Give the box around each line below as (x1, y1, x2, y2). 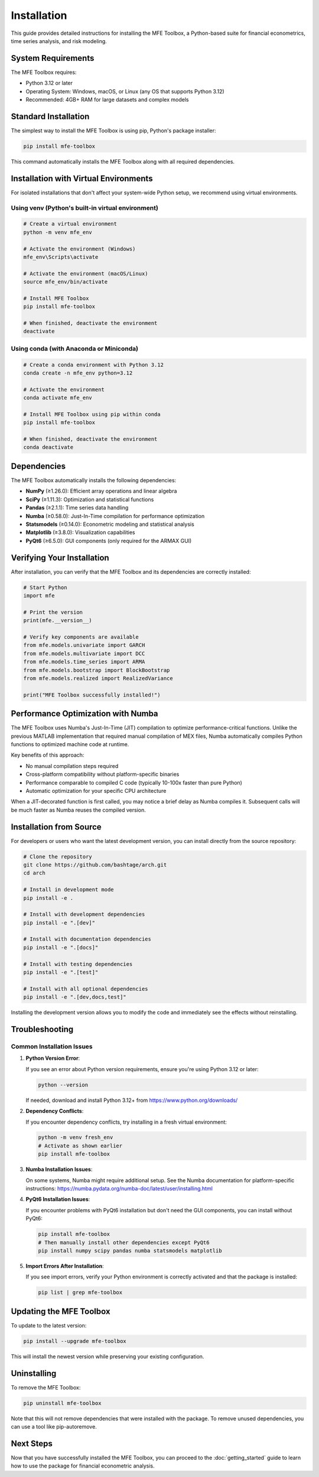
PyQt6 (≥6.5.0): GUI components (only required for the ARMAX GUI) (25, 537, 192, 544)
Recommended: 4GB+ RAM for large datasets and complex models (25, 96, 189, 103)
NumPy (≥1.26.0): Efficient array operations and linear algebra (25, 487, 177, 494)
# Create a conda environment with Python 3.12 (23, 361, 164, 368)
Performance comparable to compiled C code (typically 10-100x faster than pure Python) (25, 779, 242, 786)
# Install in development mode (23, 886, 115, 893)
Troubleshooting (11, 1024, 74, 1034)
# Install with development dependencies (23, 911, 145, 918)
